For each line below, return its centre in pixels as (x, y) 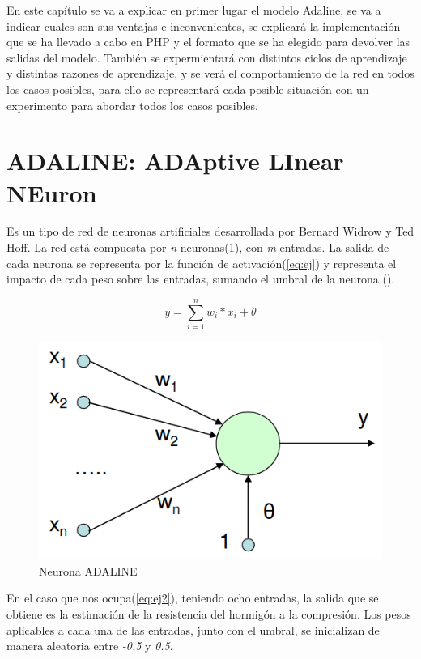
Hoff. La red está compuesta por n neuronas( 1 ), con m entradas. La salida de (198, 247)
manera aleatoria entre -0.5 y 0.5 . (90, 646)
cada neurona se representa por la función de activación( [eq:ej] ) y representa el (202, 263)
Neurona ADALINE (88, 570)
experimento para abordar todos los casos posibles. (132, 105)
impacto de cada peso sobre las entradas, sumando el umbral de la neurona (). (201, 279)
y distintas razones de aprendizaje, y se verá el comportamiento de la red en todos (210, 73)
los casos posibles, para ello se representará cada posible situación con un (188, 89)
